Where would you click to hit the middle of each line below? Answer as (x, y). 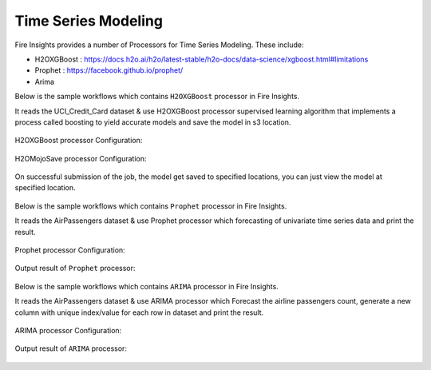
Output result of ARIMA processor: (71, 348)
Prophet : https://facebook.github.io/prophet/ (109, 70)
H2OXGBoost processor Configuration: (79, 141)
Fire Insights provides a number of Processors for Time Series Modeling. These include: (159, 45)
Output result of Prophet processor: (75, 269)
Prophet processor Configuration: (70, 250)
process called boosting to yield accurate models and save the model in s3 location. (153, 122)
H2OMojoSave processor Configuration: (81, 158)
